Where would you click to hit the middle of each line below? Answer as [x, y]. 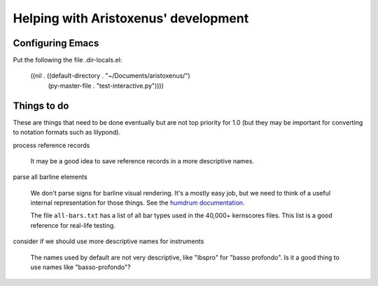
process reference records [51, 145]
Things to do [41, 105]
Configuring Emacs [56, 43]
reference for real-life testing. [73, 225]
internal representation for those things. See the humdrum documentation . [138, 203]
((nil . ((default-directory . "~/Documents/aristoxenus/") [110, 76]
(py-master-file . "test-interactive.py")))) [106, 86]
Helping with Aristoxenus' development [131, 18]
